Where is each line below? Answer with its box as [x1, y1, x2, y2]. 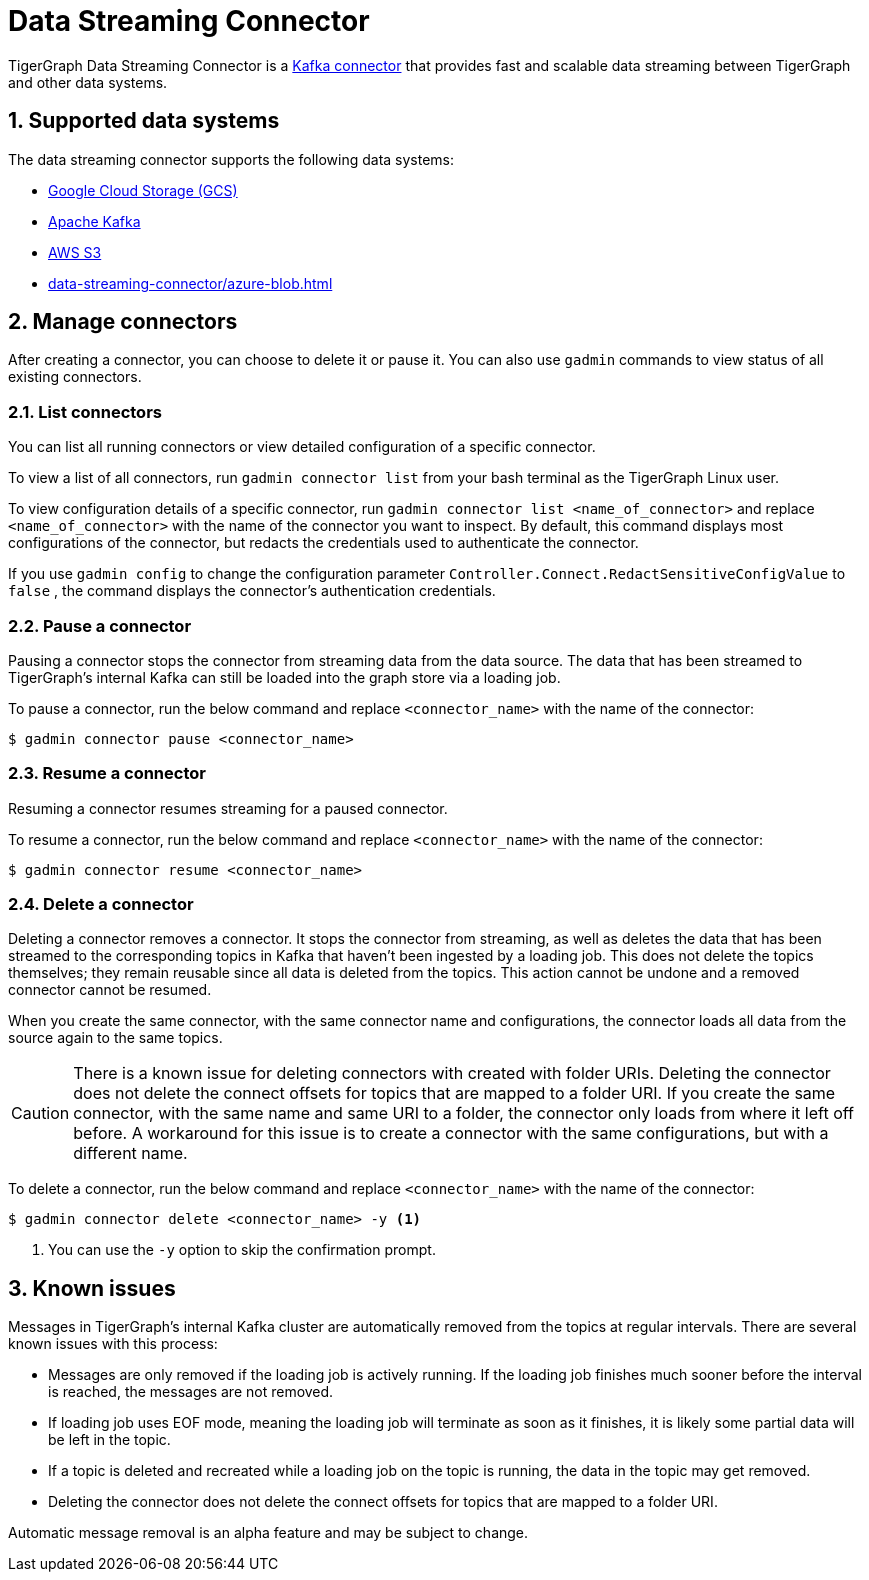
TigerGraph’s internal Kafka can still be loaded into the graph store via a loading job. [8, 668, 561, 686]
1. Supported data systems [8, 108, 280, 134]
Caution [11, 1103, 70, 1124]
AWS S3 [48, 243, 102, 261]
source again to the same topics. [8, 1029, 223, 1047]
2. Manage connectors [8, 309, 238, 335]
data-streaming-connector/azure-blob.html [48, 274, 333, 292]
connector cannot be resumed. [8, 981, 212, 999]
